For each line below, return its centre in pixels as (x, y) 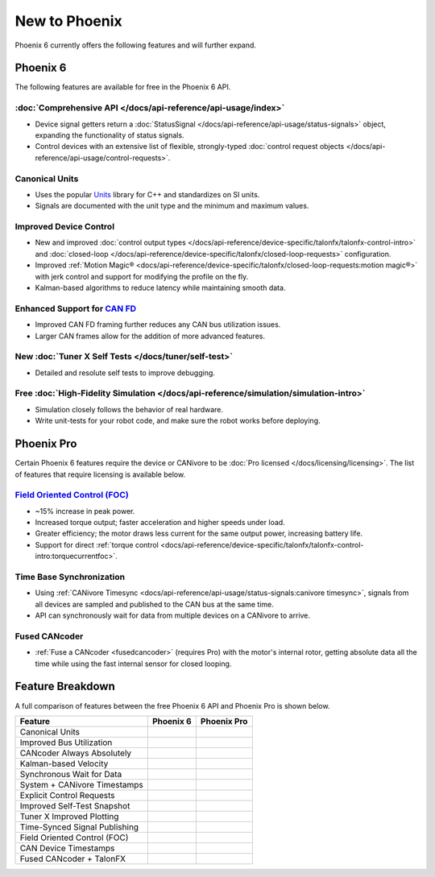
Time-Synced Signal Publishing (79, 827)
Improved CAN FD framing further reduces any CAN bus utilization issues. (158, 325)
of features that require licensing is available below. (100, 474)
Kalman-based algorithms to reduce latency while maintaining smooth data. (160, 288)
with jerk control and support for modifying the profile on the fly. (142, 276)
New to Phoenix (68, 21)
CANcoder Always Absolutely (76, 753)
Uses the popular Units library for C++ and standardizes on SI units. (147, 194)
